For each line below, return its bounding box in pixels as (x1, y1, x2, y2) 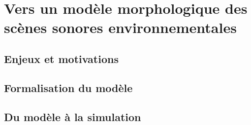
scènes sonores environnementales (4, 17, 237, 37)
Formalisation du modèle (4, 80, 133, 95)
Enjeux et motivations (4, 51, 119, 66)
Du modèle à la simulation (4, 109, 141, 124)
